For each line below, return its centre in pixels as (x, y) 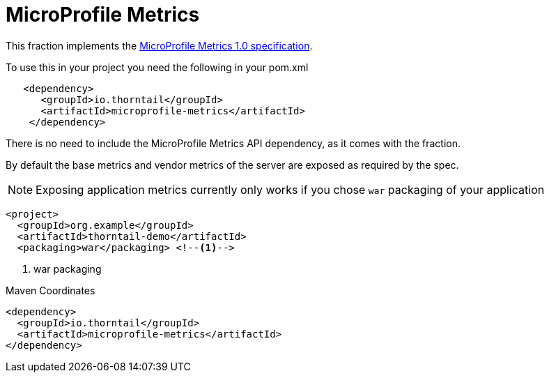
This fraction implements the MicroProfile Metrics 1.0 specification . (159, 45)
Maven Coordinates (51, 290)
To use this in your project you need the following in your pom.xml (157, 67)
